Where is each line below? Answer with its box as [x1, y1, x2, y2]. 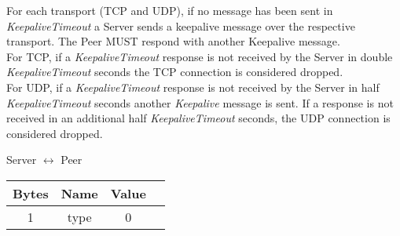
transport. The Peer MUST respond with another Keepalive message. [6, 33, 340, 49]
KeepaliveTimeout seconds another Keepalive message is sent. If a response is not [6, 94, 394, 111]
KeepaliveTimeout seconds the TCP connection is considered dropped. [6, 64, 343, 80]
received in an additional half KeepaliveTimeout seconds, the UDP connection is [6, 110, 391, 126]
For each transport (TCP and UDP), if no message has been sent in [6, 2, 333, 18]
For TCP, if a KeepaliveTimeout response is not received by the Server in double [6, 48, 393, 64]
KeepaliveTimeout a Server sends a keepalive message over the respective [6, 17, 355, 34]
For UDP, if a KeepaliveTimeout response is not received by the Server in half [6, 78, 380, 95]
